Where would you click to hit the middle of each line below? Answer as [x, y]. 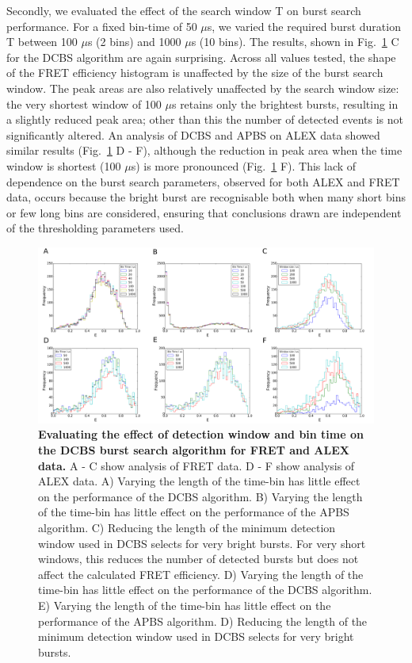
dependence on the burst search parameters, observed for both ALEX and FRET [203, 181]
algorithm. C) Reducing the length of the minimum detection [187, 527]
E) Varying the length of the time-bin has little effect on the [185, 605]
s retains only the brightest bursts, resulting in [285, 103]
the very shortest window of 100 [84, 103]
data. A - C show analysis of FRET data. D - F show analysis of [196, 465]
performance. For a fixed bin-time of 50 [102, 26]
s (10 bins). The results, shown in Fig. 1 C [295, 42]
